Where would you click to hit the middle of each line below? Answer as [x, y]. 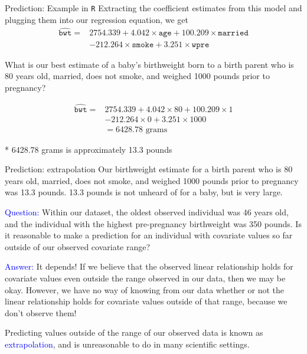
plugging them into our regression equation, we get [97, 19]
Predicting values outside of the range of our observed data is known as [134, 332]
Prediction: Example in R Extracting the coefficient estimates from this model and [153, 8]
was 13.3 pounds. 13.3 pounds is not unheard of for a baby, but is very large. [144, 192]
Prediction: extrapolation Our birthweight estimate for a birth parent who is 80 [149, 169]
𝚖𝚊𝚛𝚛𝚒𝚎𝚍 [233, 33]
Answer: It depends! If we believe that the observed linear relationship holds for [149, 266]
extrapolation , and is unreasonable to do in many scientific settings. [127, 344]
